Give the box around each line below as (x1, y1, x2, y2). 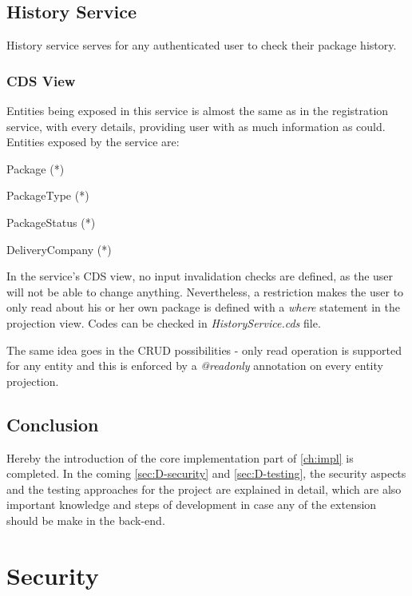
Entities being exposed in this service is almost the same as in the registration (6, 102, 389, 119)
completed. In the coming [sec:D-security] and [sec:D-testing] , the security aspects (6, 465, 406, 482)
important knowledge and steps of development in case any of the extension (6, 496, 377, 513)
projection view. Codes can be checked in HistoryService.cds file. (6, 314, 321, 331)
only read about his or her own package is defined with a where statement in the (6, 299, 400, 316)
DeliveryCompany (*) (6, 240, 112, 257)
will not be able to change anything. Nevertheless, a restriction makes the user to (6, 283, 404, 300)
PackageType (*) (6, 187, 89, 204)
